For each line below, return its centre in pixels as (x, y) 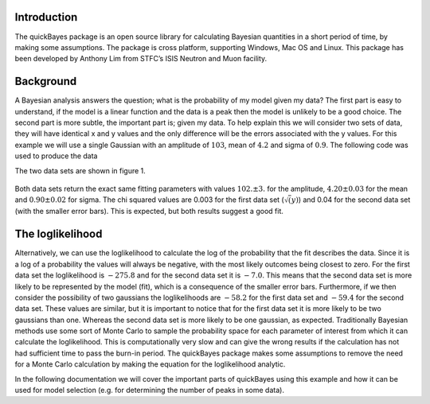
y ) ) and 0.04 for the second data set (351, 200)
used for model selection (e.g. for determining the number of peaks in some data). (149, 390)
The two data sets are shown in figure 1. (80, 170)
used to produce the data (56, 156)
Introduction (46, 17)
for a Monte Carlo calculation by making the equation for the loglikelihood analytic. (150, 364)
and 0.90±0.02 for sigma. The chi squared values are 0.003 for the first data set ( (149, 200)
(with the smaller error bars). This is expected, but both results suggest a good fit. (149, 212)
